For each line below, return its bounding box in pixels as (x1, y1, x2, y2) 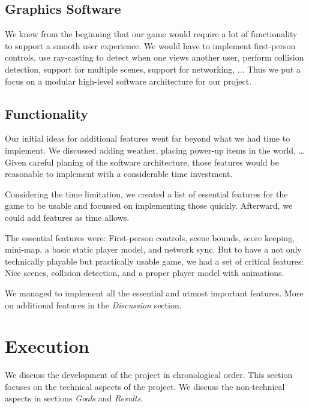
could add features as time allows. (5, 211, 130, 223)
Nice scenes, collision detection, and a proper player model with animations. (5, 266, 284, 279)
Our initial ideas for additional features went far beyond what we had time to (5, 132, 290, 145)
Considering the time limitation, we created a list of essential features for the (5, 187, 288, 200)
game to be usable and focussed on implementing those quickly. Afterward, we (5, 199, 293, 212)
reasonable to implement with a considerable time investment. (5, 167, 233, 180)
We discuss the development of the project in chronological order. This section (5, 368, 293, 381)
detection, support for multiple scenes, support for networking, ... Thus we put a (5, 62, 301, 75)
